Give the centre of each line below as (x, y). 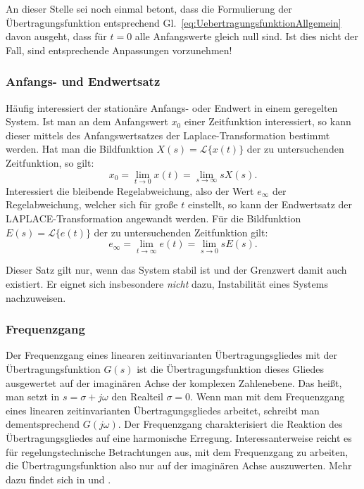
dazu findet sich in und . (58, 479)
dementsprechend (43, 424)
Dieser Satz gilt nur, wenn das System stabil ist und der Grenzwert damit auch (176, 270)
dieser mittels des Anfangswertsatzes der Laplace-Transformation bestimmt (168, 135)
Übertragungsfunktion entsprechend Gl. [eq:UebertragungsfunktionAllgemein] (174, 22)
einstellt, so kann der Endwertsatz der (270, 204)
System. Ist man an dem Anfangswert (87, 121)
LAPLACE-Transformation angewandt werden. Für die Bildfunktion (153, 218)
